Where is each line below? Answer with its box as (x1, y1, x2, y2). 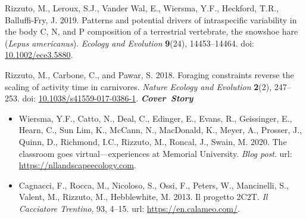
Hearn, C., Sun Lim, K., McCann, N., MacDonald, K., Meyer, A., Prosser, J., (18, 124, 302, 136)
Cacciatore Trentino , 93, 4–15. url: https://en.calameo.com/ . (18, 202, 240, 214)
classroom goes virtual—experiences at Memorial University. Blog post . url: (18, 147, 292, 159)
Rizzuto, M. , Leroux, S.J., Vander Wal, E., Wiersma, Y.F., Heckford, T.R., (5, 2, 279, 14)
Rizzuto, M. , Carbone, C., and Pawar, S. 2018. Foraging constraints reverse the (5, 68, 294, 81)
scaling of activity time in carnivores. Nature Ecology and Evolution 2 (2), (5, 80, 272, 92)
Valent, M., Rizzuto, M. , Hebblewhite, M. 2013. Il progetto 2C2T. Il (18, 190, 268, 203)
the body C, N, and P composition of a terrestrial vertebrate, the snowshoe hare (5, 25, 298, 38)
